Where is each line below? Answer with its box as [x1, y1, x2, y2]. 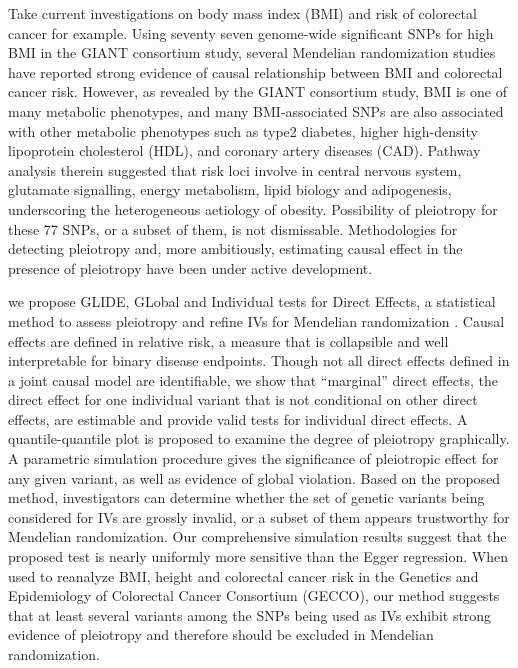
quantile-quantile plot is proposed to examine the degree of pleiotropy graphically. [8, 428, 510, 449]
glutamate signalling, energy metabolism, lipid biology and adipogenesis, [8, 179, 452, 200]
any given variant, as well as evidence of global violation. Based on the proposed [8, 467, 501, 488]
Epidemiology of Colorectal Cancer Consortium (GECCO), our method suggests [8, 585, 500, 606]
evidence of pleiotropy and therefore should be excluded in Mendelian [8, 624, 434, 645]
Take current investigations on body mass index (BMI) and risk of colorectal [8, 3, 477, 23]
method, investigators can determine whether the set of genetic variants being [8, 487, 485, 508]
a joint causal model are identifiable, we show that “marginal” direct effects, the [8, 369, 498, 390]
